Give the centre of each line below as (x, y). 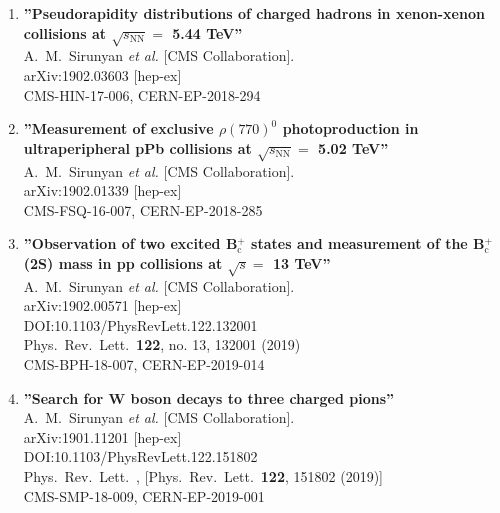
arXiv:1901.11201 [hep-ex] (102, 436)
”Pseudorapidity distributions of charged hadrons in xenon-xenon (254, 13)
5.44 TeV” (207, 32)
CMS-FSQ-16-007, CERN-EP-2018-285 (143, 209)
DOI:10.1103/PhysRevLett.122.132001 (140, 324)
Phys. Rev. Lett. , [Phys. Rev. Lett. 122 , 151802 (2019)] (203, 475)
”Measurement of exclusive (118, 128)
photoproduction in (350, 128)
